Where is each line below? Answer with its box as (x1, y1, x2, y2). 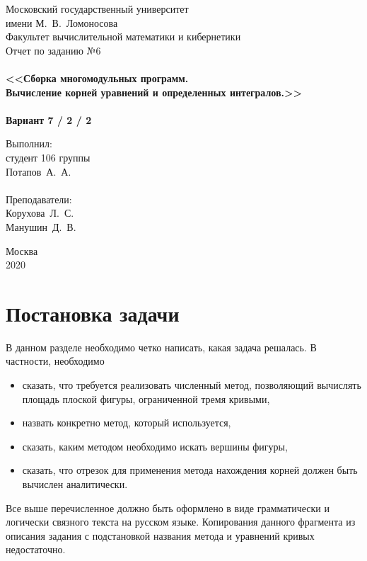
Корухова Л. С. (6, 205, 74, 220)
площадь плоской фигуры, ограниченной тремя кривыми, (22, 391, 270, 406)
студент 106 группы (6, 149, 91, 164)
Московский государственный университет (6, 1, 189, 16)
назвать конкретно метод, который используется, (22, 415, 231, 430)
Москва (6, 243, 38, 258)
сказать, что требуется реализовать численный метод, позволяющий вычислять (22, 378, 361, 392)
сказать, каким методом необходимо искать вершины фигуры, (22, 438, 288, 453)
